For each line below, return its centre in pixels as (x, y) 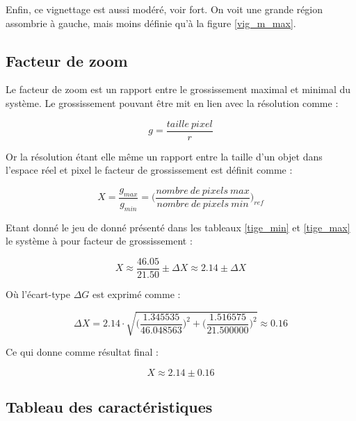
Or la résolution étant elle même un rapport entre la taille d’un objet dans (164, 156)
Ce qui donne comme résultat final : (82, 352)
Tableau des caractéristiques (109, 407)
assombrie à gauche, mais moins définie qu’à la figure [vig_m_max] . (151, 23)
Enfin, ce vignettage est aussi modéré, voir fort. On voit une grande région (164, 9)
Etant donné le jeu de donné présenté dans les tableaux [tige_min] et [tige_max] (178, 227)
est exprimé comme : (137, 294)
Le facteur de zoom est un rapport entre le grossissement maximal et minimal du (178, 89)
